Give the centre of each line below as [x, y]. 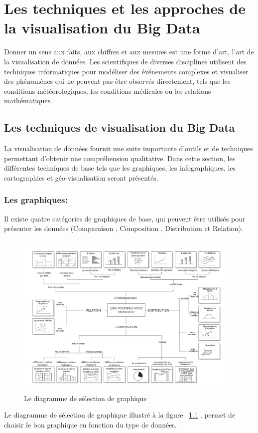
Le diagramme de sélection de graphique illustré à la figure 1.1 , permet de [120, 415]
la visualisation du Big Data [102, 28]
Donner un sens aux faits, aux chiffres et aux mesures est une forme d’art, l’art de [129, 52]
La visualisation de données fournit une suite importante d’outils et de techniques [129, 148]
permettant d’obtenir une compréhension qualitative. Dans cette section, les [120, 158]
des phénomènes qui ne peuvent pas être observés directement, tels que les [117, 81]
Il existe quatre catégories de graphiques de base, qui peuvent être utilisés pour [125, 218]
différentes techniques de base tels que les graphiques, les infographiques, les [120, 168]
